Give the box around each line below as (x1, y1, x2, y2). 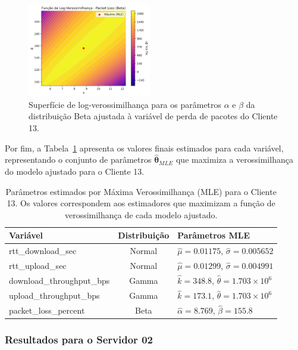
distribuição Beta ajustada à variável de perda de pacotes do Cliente (29, 110, 278, 122)
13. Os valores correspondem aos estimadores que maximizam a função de (7, 197, 275, 209)
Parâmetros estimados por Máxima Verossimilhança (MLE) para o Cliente (5, 185, 277, 197)
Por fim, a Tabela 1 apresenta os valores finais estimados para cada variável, (5, 141, 284, 154)
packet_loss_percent (9, 304, 85, 317)
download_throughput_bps (9, 274, 110, 287)
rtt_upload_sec (9, 259, 67, 272)
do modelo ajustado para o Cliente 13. (5, 165, 145, 177)
